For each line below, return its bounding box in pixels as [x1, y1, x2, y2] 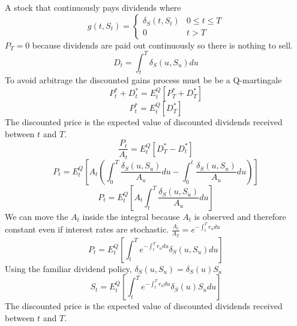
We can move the [5, 210, 68, 222]
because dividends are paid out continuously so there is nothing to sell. [32, 38, 293, 51]
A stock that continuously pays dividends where [5, 1, 181, 13]
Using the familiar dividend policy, [5, 262, 132, 274]
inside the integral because [82, 210, 180, 222]
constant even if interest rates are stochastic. [5, 223, 169, 236]
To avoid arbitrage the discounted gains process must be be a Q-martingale [5, 74, 282, 86]
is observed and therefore [194, 210, 286, 222]
